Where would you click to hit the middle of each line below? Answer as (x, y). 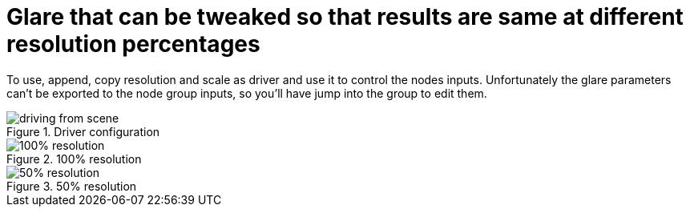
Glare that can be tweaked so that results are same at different (345, 17)
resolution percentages (133, 44)
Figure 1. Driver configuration (83, 131)
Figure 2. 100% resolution (74, 159)
